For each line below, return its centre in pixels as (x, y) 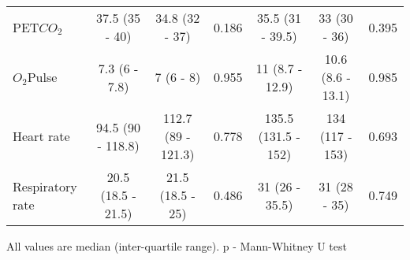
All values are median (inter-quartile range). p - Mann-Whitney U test (177, 246)
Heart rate (41, 136)
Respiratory (45, 186)
